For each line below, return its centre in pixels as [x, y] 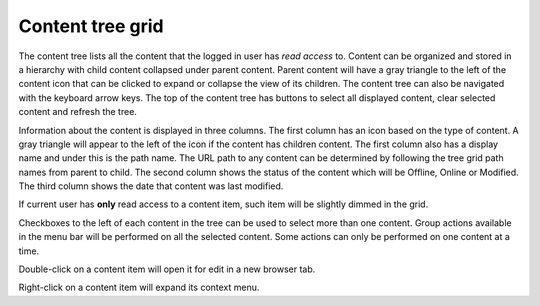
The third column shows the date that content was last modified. [151, 186]
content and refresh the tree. [77, 112]
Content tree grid [91, 26]
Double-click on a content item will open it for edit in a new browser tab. [167, 269]
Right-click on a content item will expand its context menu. [139, 287]
